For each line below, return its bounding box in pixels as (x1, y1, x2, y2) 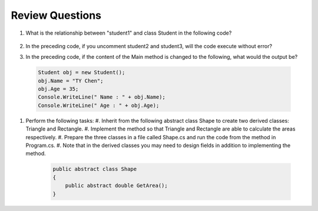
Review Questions (11, 9, 101, 22)
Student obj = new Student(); (38, 69, 125, 76)
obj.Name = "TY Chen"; (38, 77, 104, 84)
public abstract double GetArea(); (65, 182, 168, 189)
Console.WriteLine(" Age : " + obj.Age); (38, 102, 160, 109)
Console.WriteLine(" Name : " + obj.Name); (38, 94, 166, 101)
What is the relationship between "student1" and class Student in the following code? (25, 29, 232, 36)
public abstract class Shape (52, 166, 137, 173)
